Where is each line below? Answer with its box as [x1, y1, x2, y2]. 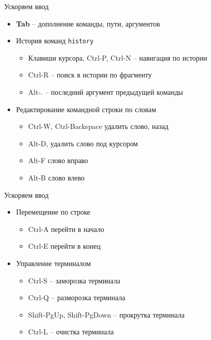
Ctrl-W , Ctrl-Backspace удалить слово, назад [28, 121, 169, 132]
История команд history [16, 35, 94, 46]
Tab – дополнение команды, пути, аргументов [16, 18, 160, 29]
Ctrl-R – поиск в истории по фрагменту [28, 69, 152, 80]
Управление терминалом [16, 257, 91, 268]
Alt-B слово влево [28, 172, 85, 182]
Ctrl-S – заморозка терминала [28, 275, 120, 285]
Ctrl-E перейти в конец [28, 241, 101, 251]
